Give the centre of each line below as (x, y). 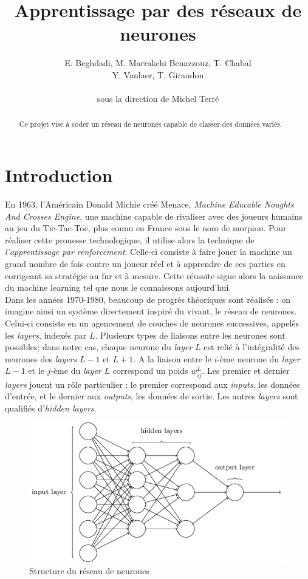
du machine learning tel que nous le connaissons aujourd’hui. (118, 287)
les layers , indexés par (46, 335)
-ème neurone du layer (258, 358)
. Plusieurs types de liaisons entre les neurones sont (190, 335)
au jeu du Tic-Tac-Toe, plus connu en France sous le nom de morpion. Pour (146, 228)
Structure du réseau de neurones (89, 571)
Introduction (59, 175)
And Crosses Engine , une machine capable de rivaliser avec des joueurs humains (154, 216)
